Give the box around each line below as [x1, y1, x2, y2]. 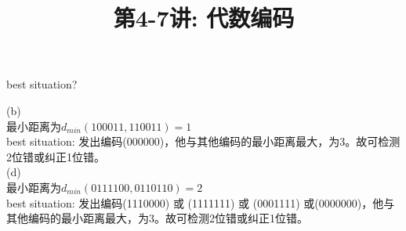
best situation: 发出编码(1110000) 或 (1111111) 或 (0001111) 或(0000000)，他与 [6, 194, 395, 211]
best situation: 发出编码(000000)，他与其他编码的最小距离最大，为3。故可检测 [6, 133, 401, 150]
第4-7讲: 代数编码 [113, 2, 295, 34]
